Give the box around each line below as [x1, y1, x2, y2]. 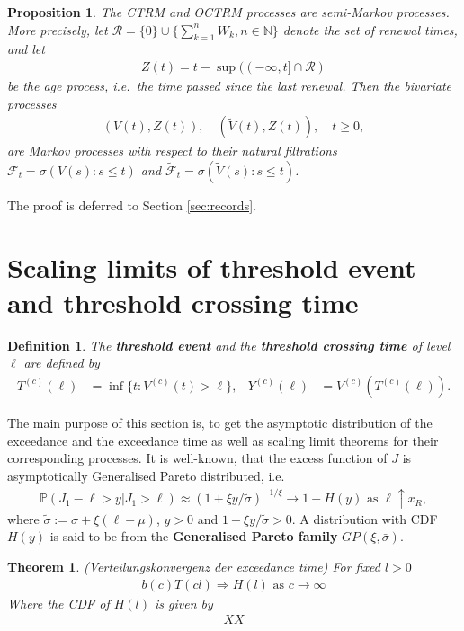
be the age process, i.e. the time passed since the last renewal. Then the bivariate [7, 76, 451, 95]
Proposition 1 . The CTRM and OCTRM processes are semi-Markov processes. [7, 3, 450, 21]
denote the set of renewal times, [282, 20, 458, 39]
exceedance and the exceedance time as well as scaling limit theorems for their [7, 431, 439, 449]
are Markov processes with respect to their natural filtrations [7, 141, 337, 160]
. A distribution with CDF [291, 509, 438, 528]
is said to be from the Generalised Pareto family [49, 527, 338, 546]
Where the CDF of [7, 593, 110, 612]
